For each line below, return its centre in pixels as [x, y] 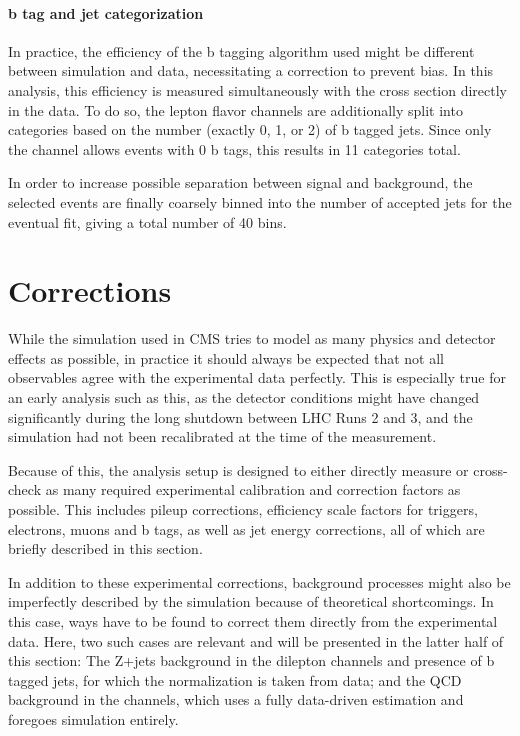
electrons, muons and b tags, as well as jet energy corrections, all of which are [246, 528]
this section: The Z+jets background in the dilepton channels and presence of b [251, 660]
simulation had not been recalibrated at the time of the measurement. [222, 436]
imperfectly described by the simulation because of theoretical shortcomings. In [251, 601]
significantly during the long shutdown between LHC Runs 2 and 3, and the [240, 416]
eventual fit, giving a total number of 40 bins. [147, 221]
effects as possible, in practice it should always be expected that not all [226, 357]
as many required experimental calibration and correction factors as [253, 489]
